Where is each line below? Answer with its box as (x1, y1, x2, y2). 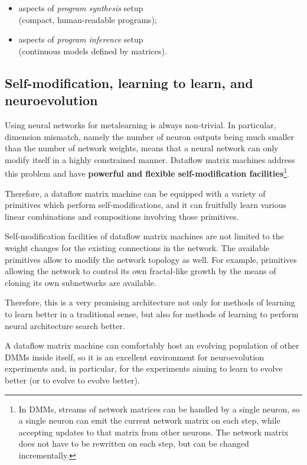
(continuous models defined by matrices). (18, 44, 167, 57)
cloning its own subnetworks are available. (5, 276, 156, 288)
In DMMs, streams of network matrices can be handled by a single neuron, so (18, 402, 300, 415)
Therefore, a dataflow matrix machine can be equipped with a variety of (5, 187, 266, 199)
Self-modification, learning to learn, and (5, 73, 253, 92)
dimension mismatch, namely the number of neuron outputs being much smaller (5, 130, 295, 142)
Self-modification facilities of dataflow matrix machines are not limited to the (5, 230, 284, 242)
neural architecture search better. (5, 319, 125, 331)
